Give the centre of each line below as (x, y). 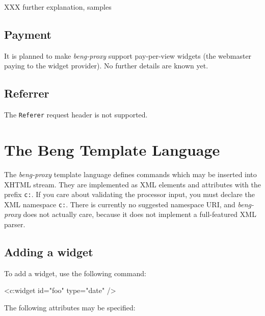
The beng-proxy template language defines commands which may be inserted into (130, 174)
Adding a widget (49, 252)
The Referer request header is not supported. (76, 115)
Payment (28, 34)
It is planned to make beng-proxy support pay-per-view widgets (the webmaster (128, 55)
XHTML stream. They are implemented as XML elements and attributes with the (132, 184)
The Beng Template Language (112, 150)
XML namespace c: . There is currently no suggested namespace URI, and (120, 204)
